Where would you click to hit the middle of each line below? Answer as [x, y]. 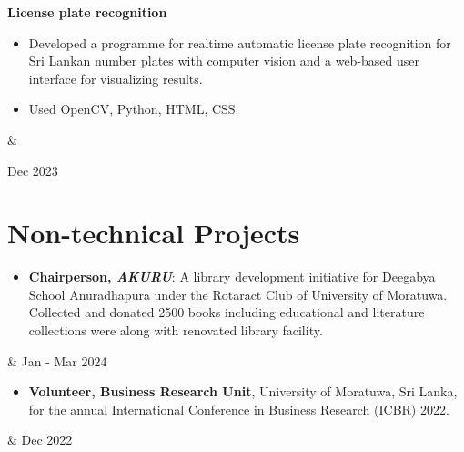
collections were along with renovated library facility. [176, 330]
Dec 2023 [33, 170]
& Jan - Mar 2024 [57, 360]
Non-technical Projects [154, 233]
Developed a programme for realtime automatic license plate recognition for [240, 42]
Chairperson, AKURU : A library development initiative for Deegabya [232, 277]
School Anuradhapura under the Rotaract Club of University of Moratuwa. [238, 294]
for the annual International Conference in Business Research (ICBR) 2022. [239, 409]
